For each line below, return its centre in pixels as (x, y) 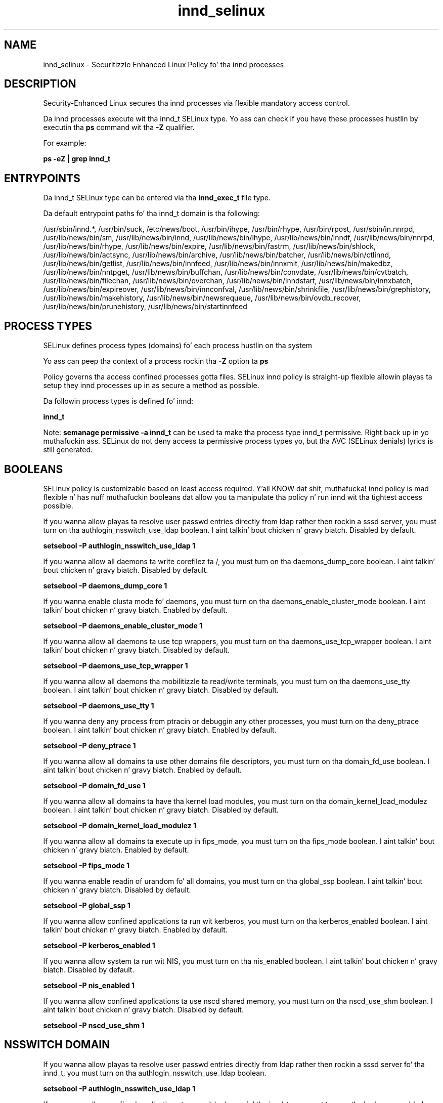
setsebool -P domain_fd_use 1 (94, 785)
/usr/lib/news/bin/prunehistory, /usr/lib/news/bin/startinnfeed (145, 307)
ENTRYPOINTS (42, 178)
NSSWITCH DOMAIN (57, 1045)
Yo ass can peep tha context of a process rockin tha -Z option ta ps (156, 361)
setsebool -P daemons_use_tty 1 (99, 705)
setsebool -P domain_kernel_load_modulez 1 (120, 825)
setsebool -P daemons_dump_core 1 (105, 585)
